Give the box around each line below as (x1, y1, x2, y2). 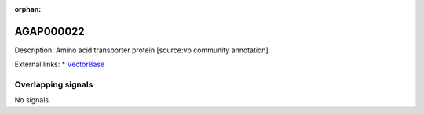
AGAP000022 (14, 24, 86, 38)
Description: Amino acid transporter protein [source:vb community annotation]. (14, 45, 271, 55)
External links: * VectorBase (14, 59, 105, 69)
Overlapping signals (14, 79, 93, 90)
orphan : (14, 5, 42, 13)
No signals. (14, 95, 51, 105)
